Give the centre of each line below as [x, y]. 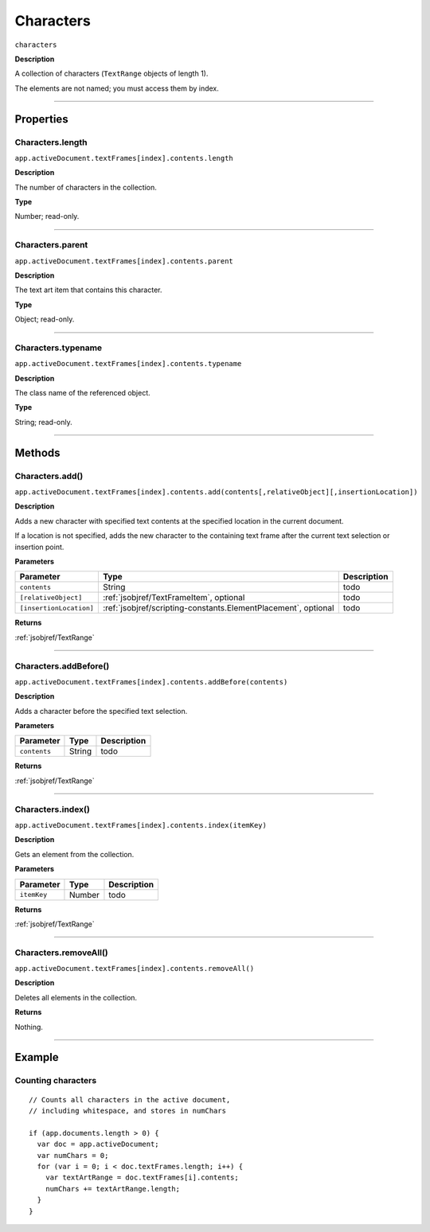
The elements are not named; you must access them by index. [117, 88]
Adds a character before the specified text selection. [101, 711]
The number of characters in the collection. [86, 187]
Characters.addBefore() [62, 666]
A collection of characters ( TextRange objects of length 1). [111, 74]
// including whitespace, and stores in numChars [128, 1111]
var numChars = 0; [73, 1155]
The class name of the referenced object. [82, 393]
